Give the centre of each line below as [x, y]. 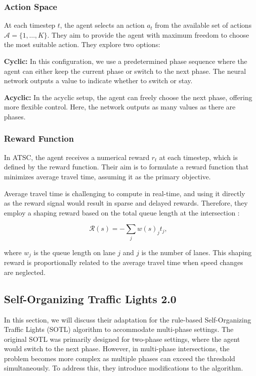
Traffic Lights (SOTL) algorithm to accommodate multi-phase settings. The [119, 329]
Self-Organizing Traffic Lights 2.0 [90, 298]
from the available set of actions [203, 25]
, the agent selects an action [102, 25]
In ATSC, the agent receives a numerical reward [77, 157]
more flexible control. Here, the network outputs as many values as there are [120, 107]
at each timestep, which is [198, 157]
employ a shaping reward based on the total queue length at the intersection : [122, 212]
